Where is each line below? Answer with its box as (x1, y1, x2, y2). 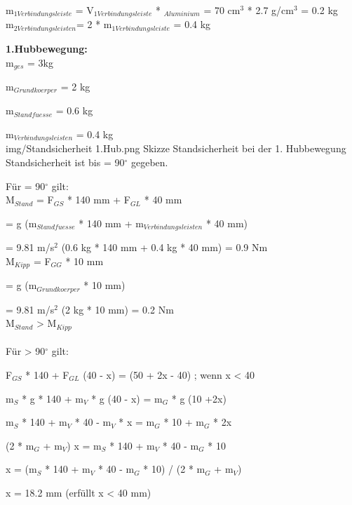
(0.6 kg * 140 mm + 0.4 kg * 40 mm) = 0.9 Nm (61, 240, 268, 255)
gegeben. (130, 155, 168, 170)
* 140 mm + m (79, 215, 144, 230)
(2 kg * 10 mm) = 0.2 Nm (61, 302, 174, 316)
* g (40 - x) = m (91, 391, 163, 405)
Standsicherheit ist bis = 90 (6, 155, 125, 170)
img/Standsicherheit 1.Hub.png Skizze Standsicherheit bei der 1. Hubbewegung (6, 141, 346, 156)
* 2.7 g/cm (247, 3, 294, 17)
